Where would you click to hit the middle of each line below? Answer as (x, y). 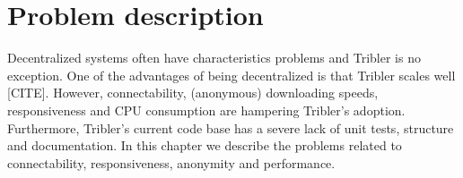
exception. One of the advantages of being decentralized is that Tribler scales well (231, 75)
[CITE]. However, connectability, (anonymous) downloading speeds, (193, 93)
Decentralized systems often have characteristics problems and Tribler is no (214, 58)
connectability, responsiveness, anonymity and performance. (171, 162)
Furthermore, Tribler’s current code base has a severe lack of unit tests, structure (231, 127)
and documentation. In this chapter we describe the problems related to (205, 145)
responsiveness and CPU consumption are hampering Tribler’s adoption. (206, 110)
